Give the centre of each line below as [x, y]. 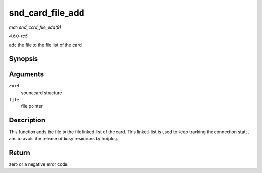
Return [19, 152]
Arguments [26, 75]
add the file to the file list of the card [45, 45]
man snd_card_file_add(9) [35, 27]
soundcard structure [42, 93]
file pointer [32, 106]
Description [27, 120]
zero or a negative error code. [39, 164]
